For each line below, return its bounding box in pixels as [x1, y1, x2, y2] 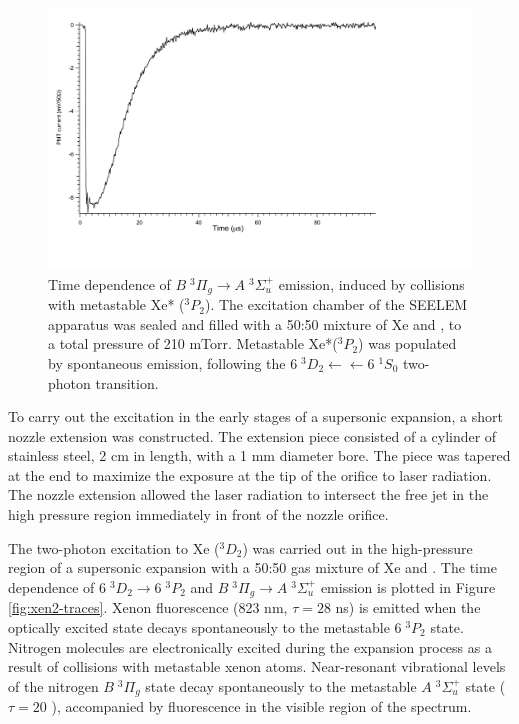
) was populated [358, 333, 457, 354]
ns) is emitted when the [335, 597, 481, 618]
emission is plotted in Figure [320, 576, 496, 597]
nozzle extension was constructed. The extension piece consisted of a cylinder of [8, 425, 497, 446]
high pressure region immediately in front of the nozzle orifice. [8, 504, 389, 525]
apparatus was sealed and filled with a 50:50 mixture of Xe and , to [48, 313, 462, 334]
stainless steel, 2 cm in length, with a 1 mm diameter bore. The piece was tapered [8, 445, 511, 466]
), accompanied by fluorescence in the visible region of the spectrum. [51, 696, 472, 717]
